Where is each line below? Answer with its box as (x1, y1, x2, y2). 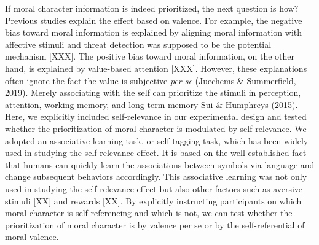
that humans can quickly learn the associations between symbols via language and (5, 158, 315, 171)
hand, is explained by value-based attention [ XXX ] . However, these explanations (5, 61, 307, 74)
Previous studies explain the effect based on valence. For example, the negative (5, 14, 302, 26)
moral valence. (5, 230, 59, 243)
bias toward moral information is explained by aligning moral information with (5, 26, 302, 39)
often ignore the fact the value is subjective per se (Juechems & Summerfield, (5, 74, 296, 87)
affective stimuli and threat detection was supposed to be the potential (5, 37, 272, 50)
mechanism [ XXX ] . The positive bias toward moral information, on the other (5, 50, 294, 63)
